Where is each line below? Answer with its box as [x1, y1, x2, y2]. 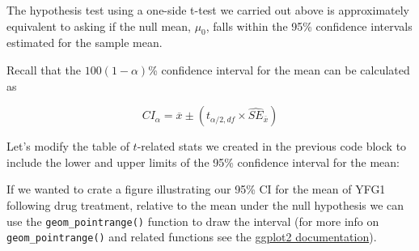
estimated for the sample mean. [6, 34, 163, 51]
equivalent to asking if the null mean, [6, 17, 191, 34]
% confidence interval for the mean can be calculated [148, 61, 410, 78]
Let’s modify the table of [6, 138, 129, 155]
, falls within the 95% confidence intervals [205, 17, 413, 34]
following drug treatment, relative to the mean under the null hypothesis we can [6, 196, 404, 213]
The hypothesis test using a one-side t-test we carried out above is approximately [6, 2, 409, 18]
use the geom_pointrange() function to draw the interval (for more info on [6, 212, 379, 229]
